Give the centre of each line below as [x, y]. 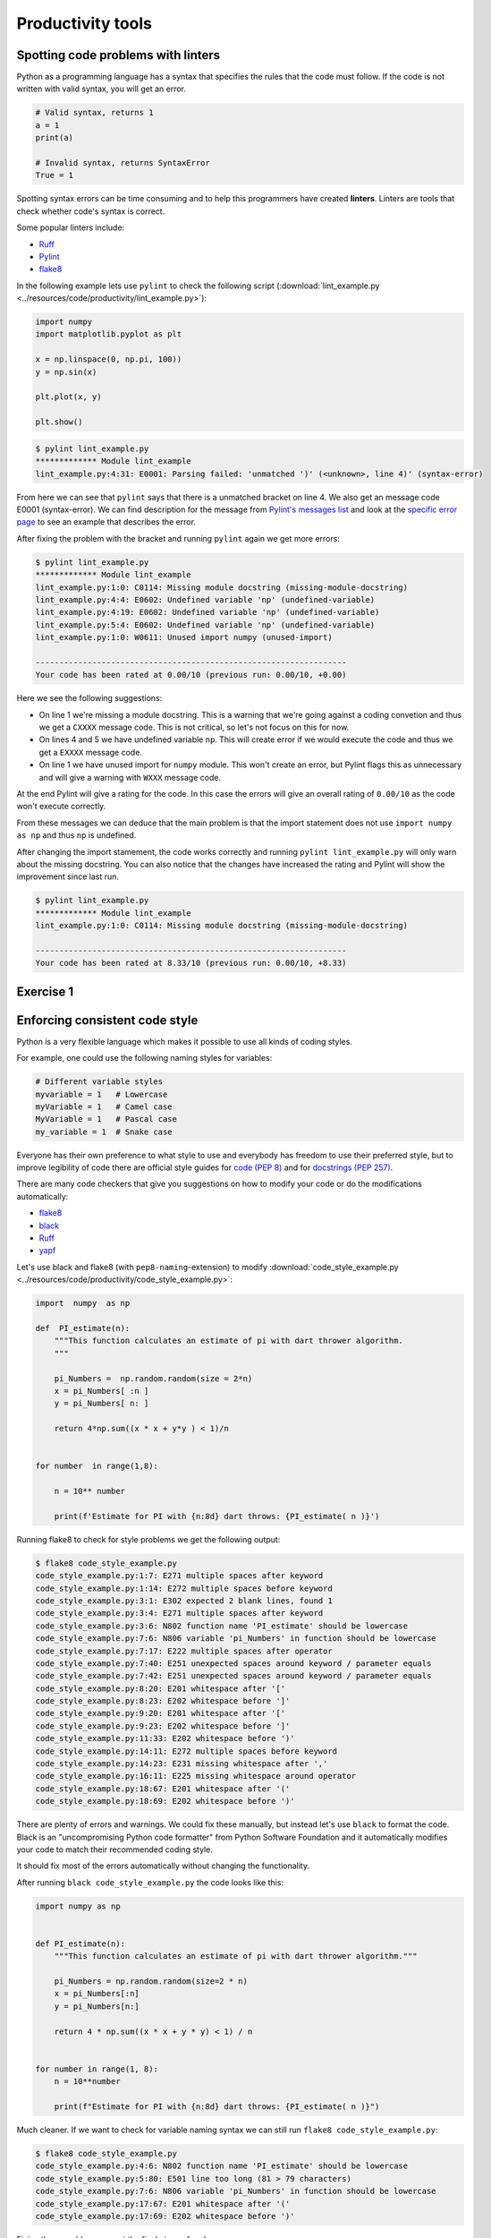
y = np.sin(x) [66, 372]
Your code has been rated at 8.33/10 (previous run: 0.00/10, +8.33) [191, 963]
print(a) [55, 138]
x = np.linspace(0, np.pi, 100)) [109, 359]
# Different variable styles [99, 1082]
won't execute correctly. [61, 807]
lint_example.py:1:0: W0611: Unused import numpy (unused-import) [184, 637]
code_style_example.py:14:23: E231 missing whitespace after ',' [182, 1764]
